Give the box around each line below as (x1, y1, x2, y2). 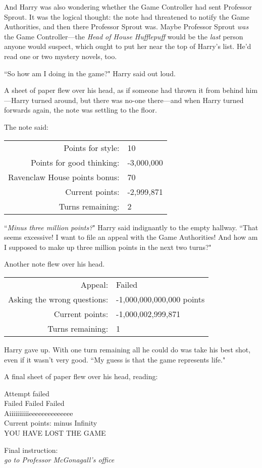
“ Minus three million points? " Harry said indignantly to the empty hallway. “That (4, 222, 258, 232)
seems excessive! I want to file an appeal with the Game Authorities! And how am (4, 232, 258, 242)
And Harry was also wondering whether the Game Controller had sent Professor (4, 2, 252, 12)
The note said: (4, 121, 48, 132)
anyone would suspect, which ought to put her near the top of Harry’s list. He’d (4, 41, 251, 51)
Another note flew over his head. (4, 258, 105, 269)
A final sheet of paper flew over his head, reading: (4, 371, 158, 382)
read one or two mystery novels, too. (4, 50, 117, 61)
